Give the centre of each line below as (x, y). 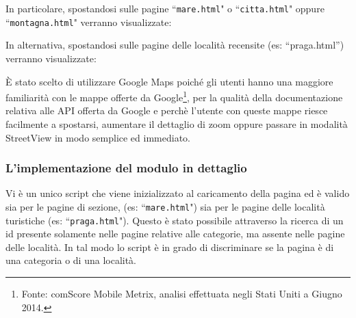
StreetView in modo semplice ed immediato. (98, 137)
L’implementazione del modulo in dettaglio (126, 168)
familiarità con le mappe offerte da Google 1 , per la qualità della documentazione (174, 96)
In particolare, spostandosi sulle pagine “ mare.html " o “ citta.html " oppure (165, 8)
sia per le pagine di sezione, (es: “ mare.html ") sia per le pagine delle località (165, 206)
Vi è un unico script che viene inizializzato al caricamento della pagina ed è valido (178, 193)
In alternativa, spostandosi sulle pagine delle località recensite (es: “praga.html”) (175, 45)
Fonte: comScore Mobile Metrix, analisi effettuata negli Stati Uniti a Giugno (182, 294)
